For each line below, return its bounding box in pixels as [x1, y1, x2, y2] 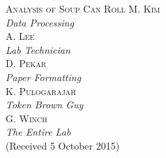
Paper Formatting [6, 69, 82, 84]
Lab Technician [6, 42, 70, 57]
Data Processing [6, 15, 74, 29]
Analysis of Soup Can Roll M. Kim [6, 1, 160, 15]
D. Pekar [6, 56, 47, 71]
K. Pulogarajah [6, 83, 76, 98]
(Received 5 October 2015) [6, 138, 120, 152]
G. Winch [6, 110, 47, 125]
